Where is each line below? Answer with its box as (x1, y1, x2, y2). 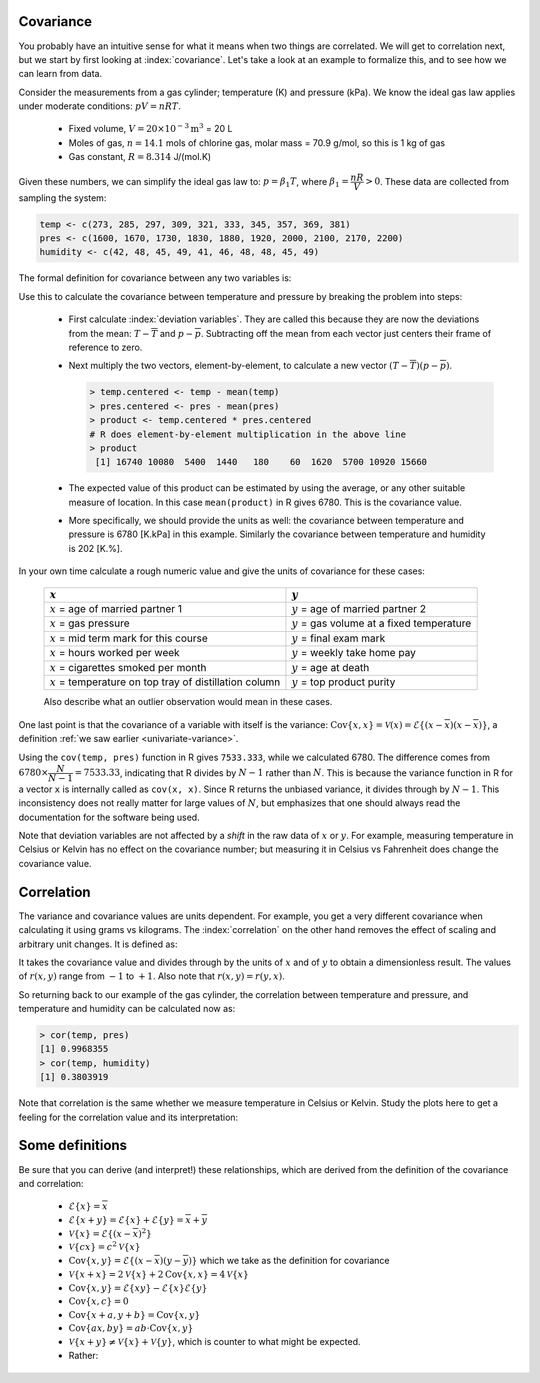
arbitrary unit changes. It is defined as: (18, 938, 179, 950)
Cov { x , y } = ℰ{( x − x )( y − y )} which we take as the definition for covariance (68, 1254, 390, 1266)
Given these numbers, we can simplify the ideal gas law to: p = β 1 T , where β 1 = (18, 175, 349, 189)
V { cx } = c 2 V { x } (68, 1240, 141, 1253)
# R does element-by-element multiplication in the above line (89, 428, 407, 440)
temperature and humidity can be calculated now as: (18, 1003, 236, 1015)
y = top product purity (291, 675, 396, 689)
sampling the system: (18, 191, 107, 204)
